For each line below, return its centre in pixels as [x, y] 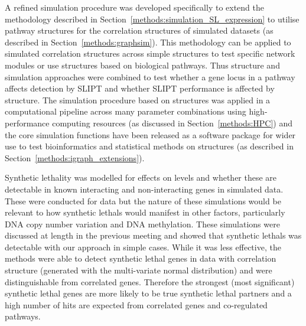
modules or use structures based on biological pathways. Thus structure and [142, 65]
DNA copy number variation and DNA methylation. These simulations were [142, 224]
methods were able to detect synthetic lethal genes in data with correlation [141, 258]
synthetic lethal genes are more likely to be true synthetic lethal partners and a [148, 293]
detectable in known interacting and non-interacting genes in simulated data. [144, 189]
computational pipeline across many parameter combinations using [126, 111]
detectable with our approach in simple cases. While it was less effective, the [143, 247]
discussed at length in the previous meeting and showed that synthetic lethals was [153, 235]
